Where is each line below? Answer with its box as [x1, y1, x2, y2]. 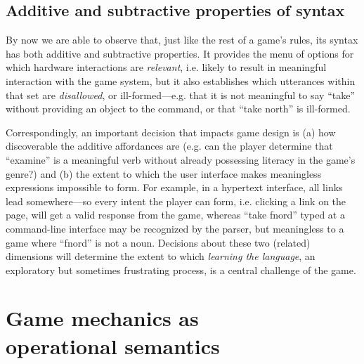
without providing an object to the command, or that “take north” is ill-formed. [6, 101, 351, 116]
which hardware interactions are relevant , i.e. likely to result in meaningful [6, 60, 327, 74]
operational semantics [6, 331, 220, 360]
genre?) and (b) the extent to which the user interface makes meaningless [6, 166, 322, 181]
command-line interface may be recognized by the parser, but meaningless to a [6, 221, 344, 235]
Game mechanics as [6, 304, 199, 332]
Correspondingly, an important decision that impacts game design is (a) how [6, 124, 336, 139]
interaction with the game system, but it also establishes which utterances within [6, 73, 356, 88]
